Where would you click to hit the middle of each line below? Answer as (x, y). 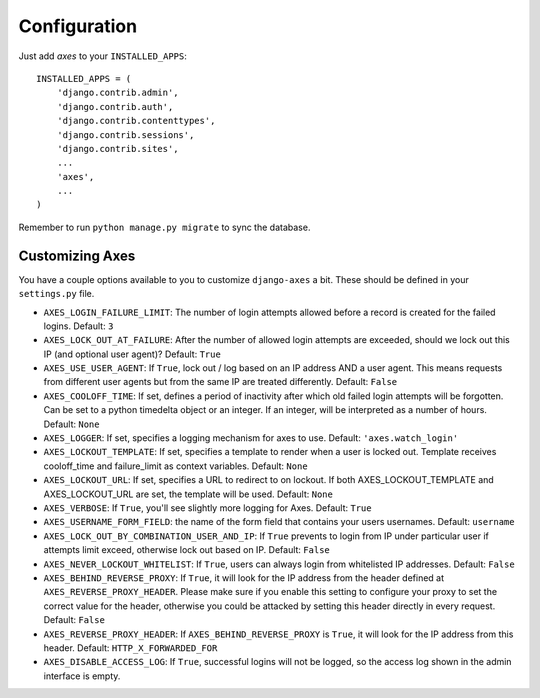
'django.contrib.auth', (115, 106)
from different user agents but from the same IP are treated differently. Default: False (220, 382)
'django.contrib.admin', (117, 93)
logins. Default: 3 (78, 326)
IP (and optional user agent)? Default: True (132, 354)
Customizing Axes (77, 255)
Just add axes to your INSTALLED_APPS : (102, 56)
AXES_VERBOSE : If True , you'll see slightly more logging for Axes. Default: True (207, 508)
